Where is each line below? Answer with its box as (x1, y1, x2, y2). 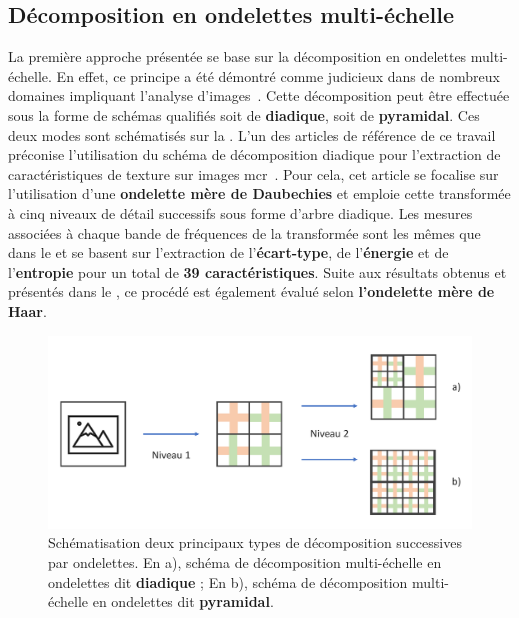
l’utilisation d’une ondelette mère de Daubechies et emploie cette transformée (8, 183, 511, 204)
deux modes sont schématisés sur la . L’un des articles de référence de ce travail (8, 124, 496, 145)
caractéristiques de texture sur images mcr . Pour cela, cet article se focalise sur (8, 163, 499, 184)
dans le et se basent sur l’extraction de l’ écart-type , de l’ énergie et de (8, 242, 449, 263)
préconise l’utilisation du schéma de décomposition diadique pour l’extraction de (8, 144, 501, 165)
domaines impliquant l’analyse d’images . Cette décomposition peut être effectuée (8, 85, 510, 106)
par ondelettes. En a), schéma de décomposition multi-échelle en (48, 552, 442, 573)
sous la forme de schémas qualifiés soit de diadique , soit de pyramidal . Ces (8, 104, 480, 125)
